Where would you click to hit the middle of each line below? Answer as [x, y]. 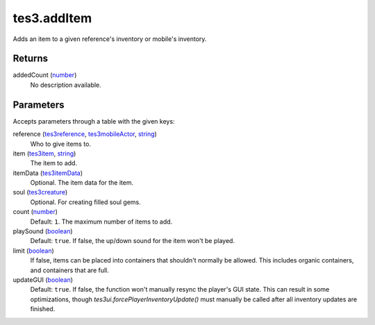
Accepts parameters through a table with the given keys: [94, 121]
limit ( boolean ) [34, 251]
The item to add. [54, 163]
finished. [43, 309]
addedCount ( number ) [45, 75]
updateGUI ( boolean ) [43, 280]
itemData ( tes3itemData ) [48, 173]
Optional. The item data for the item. [82, 183]
